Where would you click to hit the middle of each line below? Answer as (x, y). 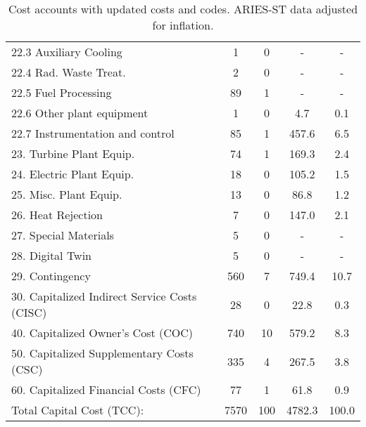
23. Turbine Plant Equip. (73, 153)
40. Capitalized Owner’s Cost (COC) (102, 333)
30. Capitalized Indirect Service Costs (104, 296)
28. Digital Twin (52, 255)
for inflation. (183, 25)
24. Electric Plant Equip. (73, 174)
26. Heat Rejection (57, 215)
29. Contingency (51, 276)
